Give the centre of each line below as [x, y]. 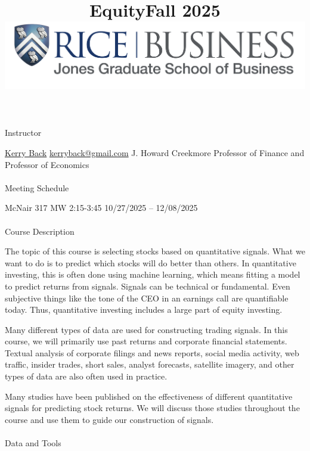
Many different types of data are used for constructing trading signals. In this [146, 329]
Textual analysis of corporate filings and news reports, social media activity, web [152, 352]
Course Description [40, 231]
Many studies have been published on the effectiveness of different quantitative [149, 396]
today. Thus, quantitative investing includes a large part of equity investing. [144, 310]
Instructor [23, 133]
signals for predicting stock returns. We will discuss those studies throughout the [152, 408]
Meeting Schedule [37, 187]
